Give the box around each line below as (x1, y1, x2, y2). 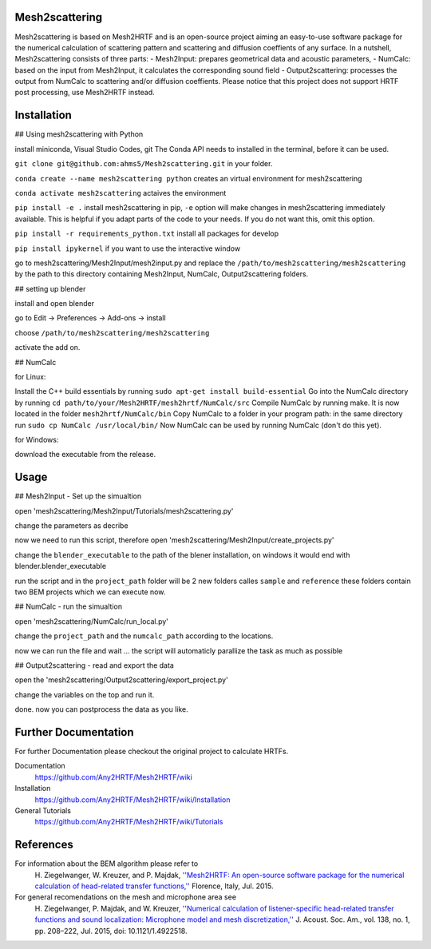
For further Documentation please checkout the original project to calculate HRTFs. (14, 747, 289, 756)
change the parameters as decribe (14, 521, 129, 530)
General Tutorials (14, 805, 72, 815)
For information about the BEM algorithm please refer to (14, 859, 199, 868)
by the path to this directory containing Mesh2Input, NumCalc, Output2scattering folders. (14, 269, 309, 279)
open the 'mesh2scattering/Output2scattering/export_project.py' (14, 675, 229, 685)
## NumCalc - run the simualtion (14, 602, 123, 611)
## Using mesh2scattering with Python (14, 129, 144, 139)
